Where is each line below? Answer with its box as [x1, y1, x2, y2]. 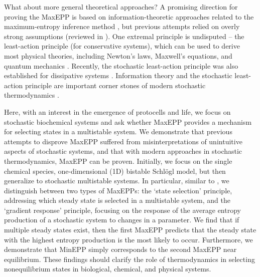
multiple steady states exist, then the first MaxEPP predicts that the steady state [4, 224, 256, 235]
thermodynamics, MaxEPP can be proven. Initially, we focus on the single [4, 155, 232, 166]
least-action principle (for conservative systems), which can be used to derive [4, 41, 240, 51]
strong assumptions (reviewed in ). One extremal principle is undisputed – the [4, 31, 244, 41]
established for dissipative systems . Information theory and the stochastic [4, 70, 232, 81]
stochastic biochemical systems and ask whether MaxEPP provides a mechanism [4, 116, 252, 127]
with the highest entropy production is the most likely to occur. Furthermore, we [4, 234, 253, 244]
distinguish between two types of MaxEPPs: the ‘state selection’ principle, [4, 185, 232, 195]
